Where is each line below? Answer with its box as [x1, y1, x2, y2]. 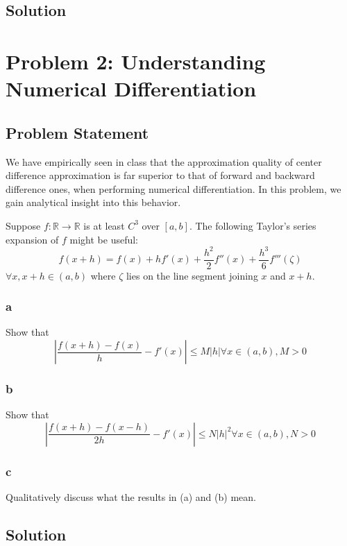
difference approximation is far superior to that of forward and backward [6, 168, 315, 182]
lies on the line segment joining [126, 268, 258, 282]
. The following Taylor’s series [189, 218, 316, 232]
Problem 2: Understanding [6, 46, 266, 75]
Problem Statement [6, 121, 149, 143]
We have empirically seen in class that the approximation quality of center [6, 154, 322, 169]
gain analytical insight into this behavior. [6, 195, 181, 210]
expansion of [6, 232, 59, 246]
